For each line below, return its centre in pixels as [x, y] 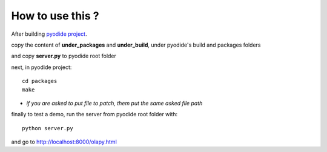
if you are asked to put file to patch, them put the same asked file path [114, 103]
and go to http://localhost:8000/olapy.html [64, 142]
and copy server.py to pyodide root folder [64, 56]
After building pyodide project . [49, 34]
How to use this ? [55, 16]
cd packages [40, 81]
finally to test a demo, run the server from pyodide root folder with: [94, 114]
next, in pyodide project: [41, 67]
